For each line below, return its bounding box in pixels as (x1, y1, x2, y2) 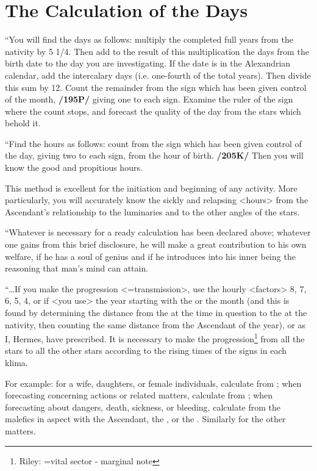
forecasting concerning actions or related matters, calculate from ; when (5, 389, 273, 401)
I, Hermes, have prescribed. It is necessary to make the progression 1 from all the (5, 331, 305, 345)
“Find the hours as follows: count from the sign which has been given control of (5, 137, 302, 149)
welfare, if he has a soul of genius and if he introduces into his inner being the (5, 250, 296, 262)
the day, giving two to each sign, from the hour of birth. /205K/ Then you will (5, 149, 304, 162)
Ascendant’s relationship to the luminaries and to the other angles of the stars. (5, 205, 300, 218)
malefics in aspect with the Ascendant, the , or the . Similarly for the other (5, 412, 286, 425)
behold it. (5, 117, 41, 129)
